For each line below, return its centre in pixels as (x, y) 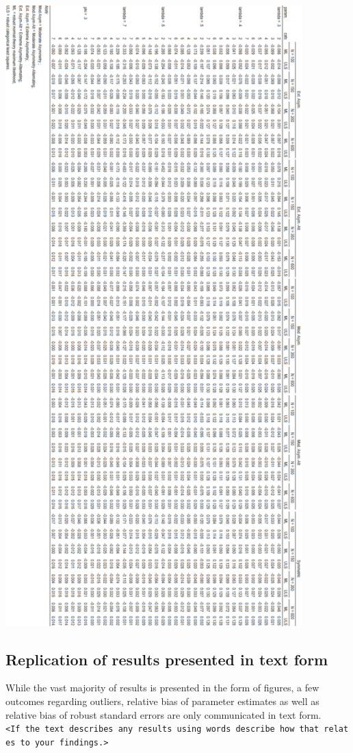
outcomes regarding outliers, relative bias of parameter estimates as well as (162, 701)
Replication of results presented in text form (167, 659)
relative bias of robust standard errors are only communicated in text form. (164, 714)
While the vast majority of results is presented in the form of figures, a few (162, 688)
